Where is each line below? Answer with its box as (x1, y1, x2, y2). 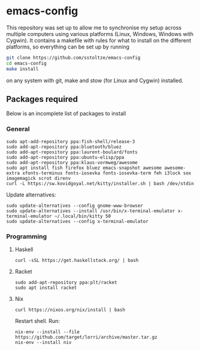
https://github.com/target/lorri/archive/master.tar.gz (14, 334, 157, 340)
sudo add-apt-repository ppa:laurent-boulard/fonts (6, 149, 138, 155)
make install (6, 66, 39, 72)
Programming (6, 232, 47, 240)
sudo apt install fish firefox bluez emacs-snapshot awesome (6, 165, 162, 171)
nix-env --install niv (14, 339, 72, 345)
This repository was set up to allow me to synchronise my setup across (6, 24, 181, 31)
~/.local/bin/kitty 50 (54, 213, 111, 219)
